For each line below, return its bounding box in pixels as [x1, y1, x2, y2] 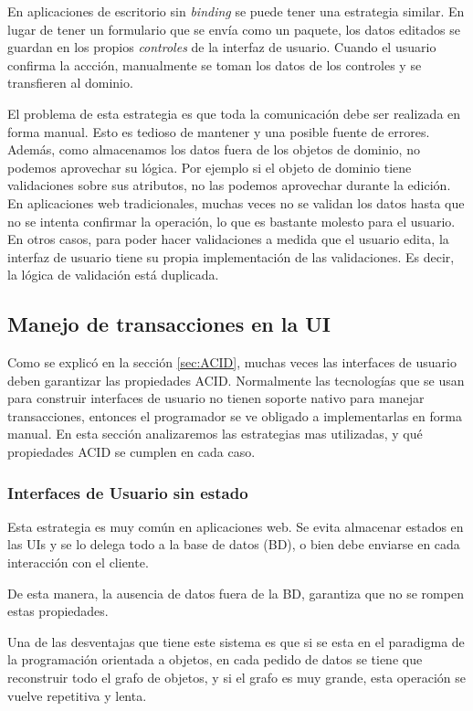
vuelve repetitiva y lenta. [7, 685, 147, 705]
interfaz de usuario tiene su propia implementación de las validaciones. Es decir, [7, 247, 455, 266]
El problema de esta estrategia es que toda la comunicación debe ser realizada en [7, 103, 461, 122]
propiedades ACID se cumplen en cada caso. [7, 442, 256, 462]
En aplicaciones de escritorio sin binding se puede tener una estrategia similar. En [7, 2, 465, 20]
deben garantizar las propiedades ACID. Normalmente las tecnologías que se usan [7, 370, 465, 389]
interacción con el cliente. [7, 553, 149, 572]
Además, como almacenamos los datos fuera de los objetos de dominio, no [7, 140, 420, 159]
